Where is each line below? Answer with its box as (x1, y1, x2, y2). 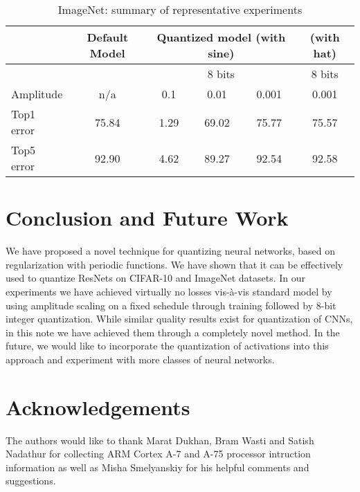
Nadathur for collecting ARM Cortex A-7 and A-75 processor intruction (6, 446, 311, 461)
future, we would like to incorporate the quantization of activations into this (6, 338, 329, 353)
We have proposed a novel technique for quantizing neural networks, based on (6, 244, 336, 258)
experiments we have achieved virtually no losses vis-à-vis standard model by (6, 284, 332, 298)
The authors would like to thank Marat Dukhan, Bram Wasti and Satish (6, 432, 314, 447)
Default (87, 29, 129, 45)
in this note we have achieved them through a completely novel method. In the (6, 325, 340, 339)
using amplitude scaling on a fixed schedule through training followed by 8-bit (6, 298, 336, 312)
